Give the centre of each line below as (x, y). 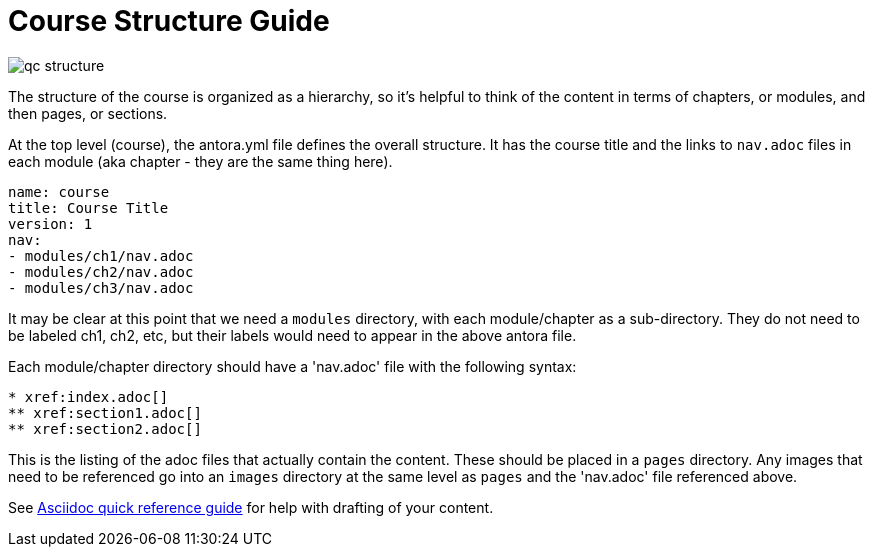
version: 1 (50, 223)
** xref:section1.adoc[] (105, 412)
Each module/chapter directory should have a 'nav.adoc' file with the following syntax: (292, 366)
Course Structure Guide (169, 21)
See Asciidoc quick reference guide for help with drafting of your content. (251, 507)
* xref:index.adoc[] (88, 396)
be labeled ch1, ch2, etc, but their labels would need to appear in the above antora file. (292, 335)
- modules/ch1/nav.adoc (101, 255)
